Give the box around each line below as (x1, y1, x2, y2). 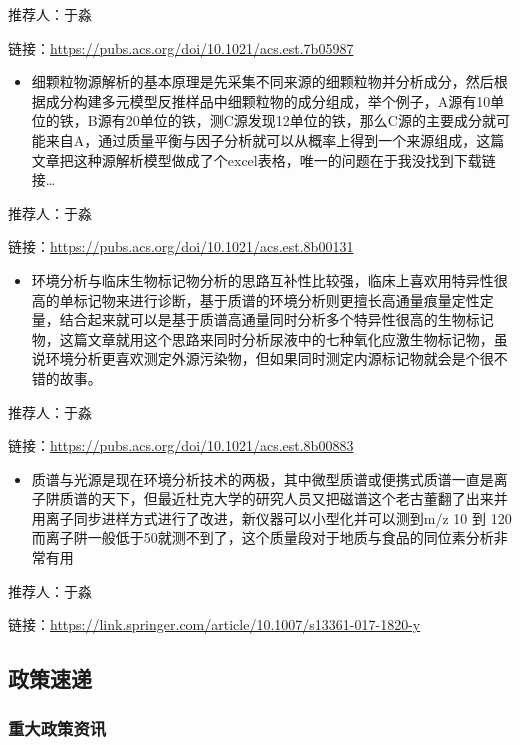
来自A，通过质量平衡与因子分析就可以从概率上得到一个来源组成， (45, 129, 477, 150)
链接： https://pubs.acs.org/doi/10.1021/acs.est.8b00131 (8, 236, 354, 257)
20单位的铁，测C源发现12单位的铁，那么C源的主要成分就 (125, 110, 496, 131)
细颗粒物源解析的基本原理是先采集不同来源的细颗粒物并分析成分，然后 (31, 71, 494, 92)
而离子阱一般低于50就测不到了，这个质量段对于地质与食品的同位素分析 (31, 527, 494, 548)
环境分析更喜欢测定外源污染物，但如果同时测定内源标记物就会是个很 (45, 348, 494, 369)
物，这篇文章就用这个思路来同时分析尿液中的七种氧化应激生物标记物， (31, 328, 494, 349)
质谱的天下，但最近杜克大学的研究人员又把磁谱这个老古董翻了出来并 (59, 488, 508, 509)
